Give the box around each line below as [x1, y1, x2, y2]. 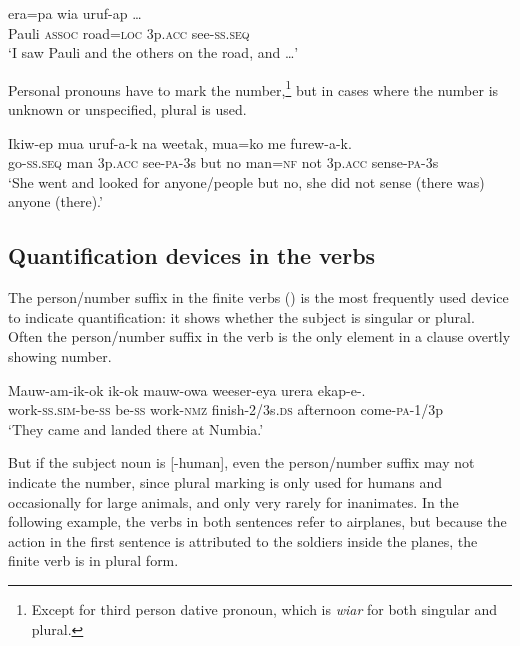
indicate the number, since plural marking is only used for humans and [8, 471, 443, 492]
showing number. [8, 345, 112, 366]
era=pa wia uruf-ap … [8, 3, 142, 23]
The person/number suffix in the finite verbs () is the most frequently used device [8, 287, 509, 308]
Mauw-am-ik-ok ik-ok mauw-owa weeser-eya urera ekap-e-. [8, 379, 366, 400]
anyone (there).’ [8, 191, 103, 212]
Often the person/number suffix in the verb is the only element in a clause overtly [8, 326, 511, 347]
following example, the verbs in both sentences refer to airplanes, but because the [8, 511, 507, 532]
